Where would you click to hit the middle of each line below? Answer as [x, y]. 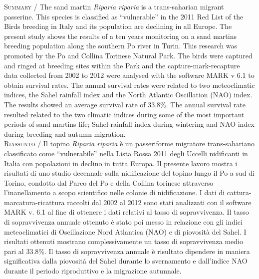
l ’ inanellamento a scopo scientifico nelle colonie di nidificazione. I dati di [114, 192]
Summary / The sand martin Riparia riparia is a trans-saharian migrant [114, 6]
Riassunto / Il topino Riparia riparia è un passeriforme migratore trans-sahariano [129, 143]
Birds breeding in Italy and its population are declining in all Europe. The [118, 26]
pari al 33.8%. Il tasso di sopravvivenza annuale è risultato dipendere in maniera [127, 251]
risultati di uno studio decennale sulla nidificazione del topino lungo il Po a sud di [129, 173]
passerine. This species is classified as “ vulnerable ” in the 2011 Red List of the [124, 16]
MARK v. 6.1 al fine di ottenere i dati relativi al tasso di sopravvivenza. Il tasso [127, 212]
